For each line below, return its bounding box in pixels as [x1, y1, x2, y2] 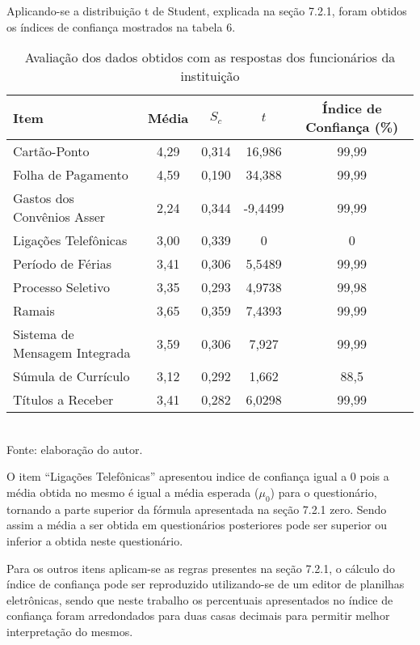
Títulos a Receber [13, 390, 114, 409]
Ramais [13, 301, 55, 320]
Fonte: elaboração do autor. [6, 440, 143, 457]
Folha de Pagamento [13, 165, 128, 185]
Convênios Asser [13, 207, 106, 227]
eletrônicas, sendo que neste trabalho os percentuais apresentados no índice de [6, 591, 393, 608]
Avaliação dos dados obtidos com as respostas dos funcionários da [24, 48, 396, 67]
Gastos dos [13, 189, 74, 208]
